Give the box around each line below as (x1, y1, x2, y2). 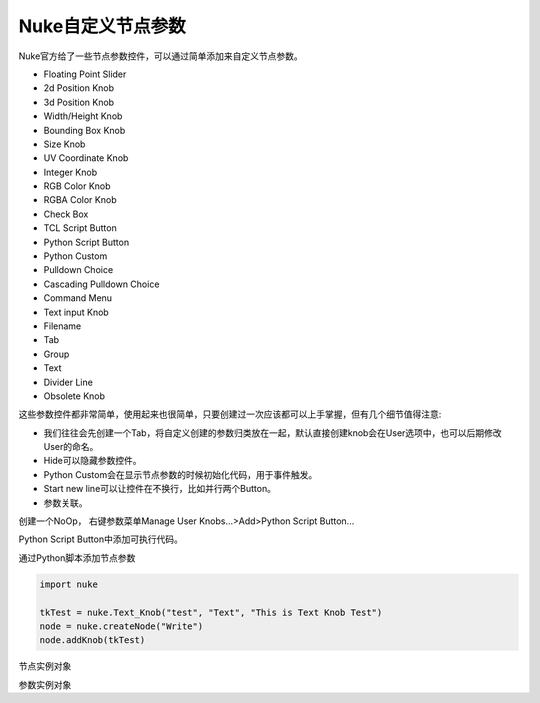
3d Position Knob (43, 96, 115, 108)
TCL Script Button (43, 222, 117, 234)
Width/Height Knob (43, 110, 123, 122)
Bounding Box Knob (43, 124, 126, 136)
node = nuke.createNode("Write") (39, 620, 204, 632)
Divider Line (43, 376, 94, 388)
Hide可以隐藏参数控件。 (43, 455, 142, 467)
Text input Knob (43, 306, 109, 318)
